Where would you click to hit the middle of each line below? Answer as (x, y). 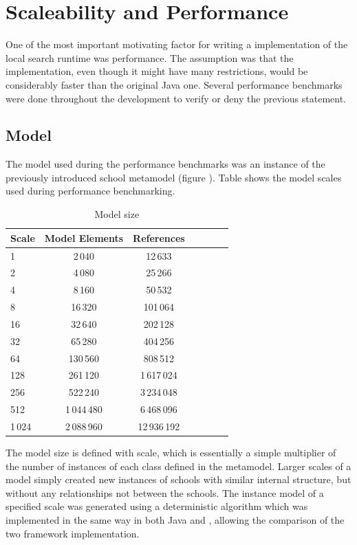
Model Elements (84, 237)
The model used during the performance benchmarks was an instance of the (165, 164)
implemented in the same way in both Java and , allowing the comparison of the (175, 520)
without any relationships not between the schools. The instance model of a (165, 492)
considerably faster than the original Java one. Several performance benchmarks (174, 84)
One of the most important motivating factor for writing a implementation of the (177, 44)
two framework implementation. (73, 533)
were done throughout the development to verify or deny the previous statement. (176, 98)
